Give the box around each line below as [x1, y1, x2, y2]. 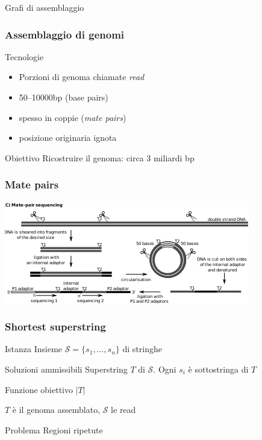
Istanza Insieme [5, 342, 63, 355]
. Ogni [153, 363, 176, 375]
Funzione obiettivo [5, 383, 73, 395]
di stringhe [122, 342, 162, 355]
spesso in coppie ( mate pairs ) [19, 111, 126, 123]
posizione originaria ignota [19, 131, 117, 144]
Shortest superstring [5, 319, 106, 334]
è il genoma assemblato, [12, 403, 101, 416]
